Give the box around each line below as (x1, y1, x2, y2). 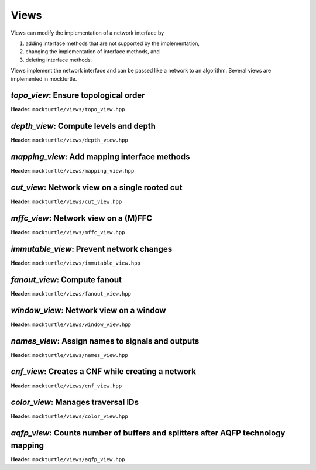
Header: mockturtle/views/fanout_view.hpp (11, 290, 132, 297)
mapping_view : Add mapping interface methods (11, 152, 190, 162)
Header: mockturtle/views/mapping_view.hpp (11, 167, 135, 174)
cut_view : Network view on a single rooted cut (11, 183, 183, 193)
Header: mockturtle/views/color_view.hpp (11, 413, 128, 420)
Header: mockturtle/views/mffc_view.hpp (11, 229, 125, 236)
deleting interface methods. (25, 56, 92, 63)
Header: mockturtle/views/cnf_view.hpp (11, 382, 122, 389)
